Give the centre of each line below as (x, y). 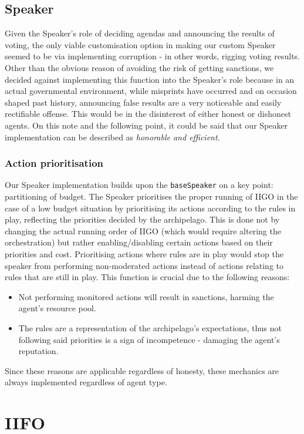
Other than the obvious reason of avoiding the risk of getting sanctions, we (139, 67)
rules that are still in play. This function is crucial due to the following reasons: (147, 277)
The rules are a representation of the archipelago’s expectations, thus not (150, 327)
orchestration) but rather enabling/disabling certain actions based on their (139, 242)
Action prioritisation (54, 163)
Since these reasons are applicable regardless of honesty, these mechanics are (142, 370)
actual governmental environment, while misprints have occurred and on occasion (151, 91)
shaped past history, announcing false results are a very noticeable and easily (143, 102)
